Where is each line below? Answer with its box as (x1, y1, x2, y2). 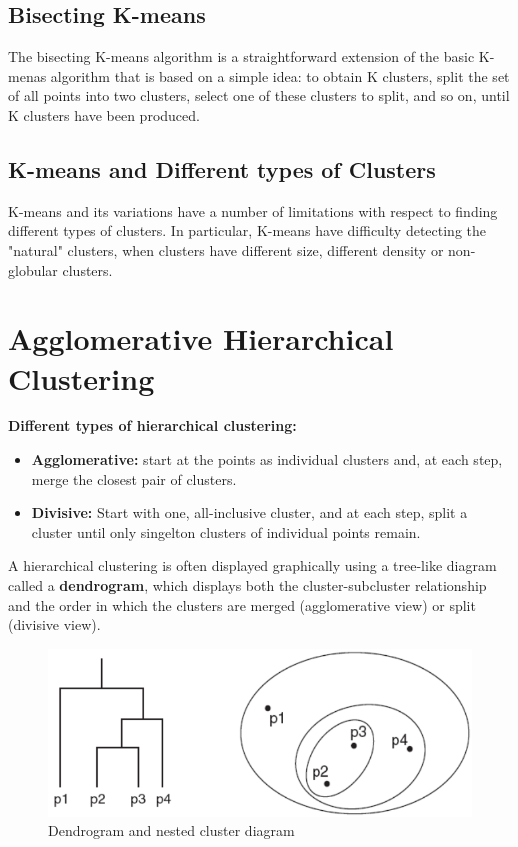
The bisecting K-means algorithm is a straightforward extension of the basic (8, 46, 475, 67)
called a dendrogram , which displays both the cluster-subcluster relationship (8, 575, 487, 596)
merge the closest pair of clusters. (31, 468, 237, 489)
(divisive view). (8, 614, 101, 635)
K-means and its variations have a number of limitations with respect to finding (8, 200, 498, 221)
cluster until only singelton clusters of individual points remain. (31, 521, 421, 542)
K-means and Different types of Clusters (8, 153, 436, 184)
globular (8, 259, 58, 280)
